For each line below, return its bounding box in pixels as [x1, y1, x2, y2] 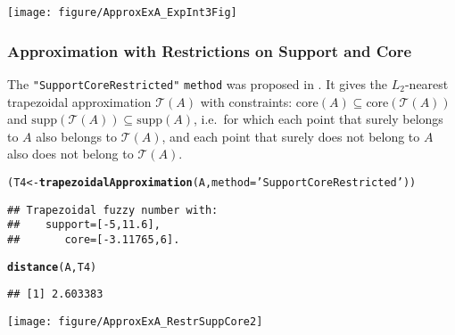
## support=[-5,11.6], [7, 218, 161, 232]
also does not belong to [7, 144, 134, 163]
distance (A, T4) [7, 260, 97, 274]
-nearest [404, 74, 449, 93]
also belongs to [36, 127, 118, 145]
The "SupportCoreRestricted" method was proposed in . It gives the [7, 74, 388, 93]
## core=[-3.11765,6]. [7, 233, 180, 246]
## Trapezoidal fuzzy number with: [7, 203, 219, 217]
